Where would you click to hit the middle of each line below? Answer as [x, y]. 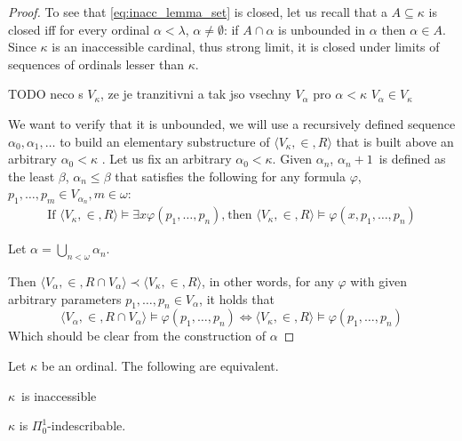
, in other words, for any [268, 281]
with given [379, 281]
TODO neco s [46, 94]
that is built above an [395, 141]
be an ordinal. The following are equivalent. [160, 366]
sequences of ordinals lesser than [96, 64]
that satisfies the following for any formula [230, 176]
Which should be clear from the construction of [137, 336]
